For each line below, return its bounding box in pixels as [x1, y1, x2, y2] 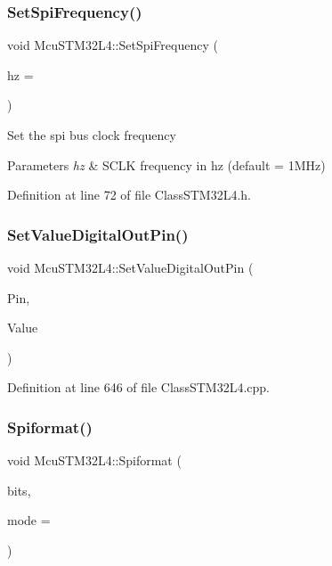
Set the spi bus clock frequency [7, 126, 176, 144]
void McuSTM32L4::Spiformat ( [7, 451, 182, 470]
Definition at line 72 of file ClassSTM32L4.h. [7, 185, 251, 204]
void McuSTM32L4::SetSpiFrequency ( [7, 36, 218, 54]
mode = [7, 511, 51, 529]
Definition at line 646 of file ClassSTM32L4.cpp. [7, 378, 270, 397]
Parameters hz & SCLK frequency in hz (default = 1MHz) [7, 155, 326, 174]
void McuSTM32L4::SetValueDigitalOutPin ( [7, 258, 254, 276]
